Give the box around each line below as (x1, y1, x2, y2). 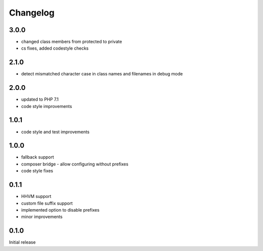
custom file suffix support (21, 200, 73, 206)
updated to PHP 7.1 (21, 96, 59, 102)
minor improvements (21, 214, 63, 220)
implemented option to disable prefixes (21, 207, 100, 213)
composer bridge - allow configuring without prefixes (21, 161, 129, 167)
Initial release (9, 239, 36, 245)
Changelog (9, 7, 55, 18)
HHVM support (21, 194, 52, 199)
